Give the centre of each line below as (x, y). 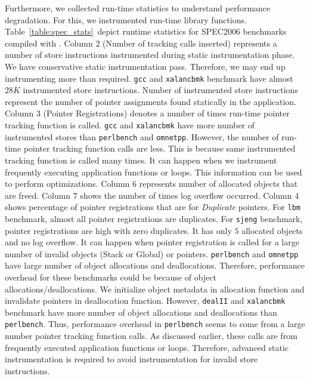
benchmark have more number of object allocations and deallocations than (141, 312)
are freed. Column (38, 195)
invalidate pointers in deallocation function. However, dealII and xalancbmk (145, 301)
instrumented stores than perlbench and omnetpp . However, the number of (142, 136)
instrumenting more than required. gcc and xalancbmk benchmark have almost (149, 78)
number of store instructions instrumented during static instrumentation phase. (150, 55)
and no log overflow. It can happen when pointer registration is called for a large (152, 242)
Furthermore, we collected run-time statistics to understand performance (138, 8)
